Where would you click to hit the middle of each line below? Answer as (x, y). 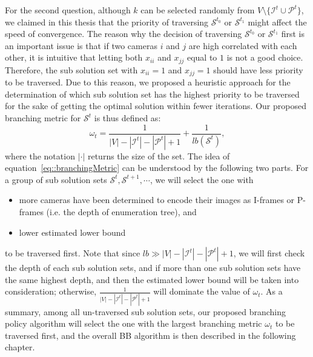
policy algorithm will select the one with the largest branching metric (133, 323)
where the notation (40, 155)
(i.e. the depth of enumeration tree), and (121, 211)
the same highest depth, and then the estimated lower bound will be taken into (152, 279)
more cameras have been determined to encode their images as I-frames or (157, 200)
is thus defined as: (127, 118)
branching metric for (43, 118)
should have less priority (258, 69)
